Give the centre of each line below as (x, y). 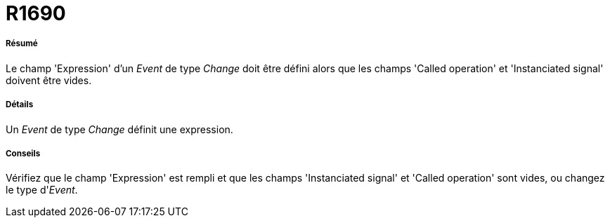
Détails (20, 105)
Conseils (23, 153)
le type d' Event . (42, 190)
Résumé (22, 44)
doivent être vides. (49, 80)
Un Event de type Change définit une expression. (119, 129)
